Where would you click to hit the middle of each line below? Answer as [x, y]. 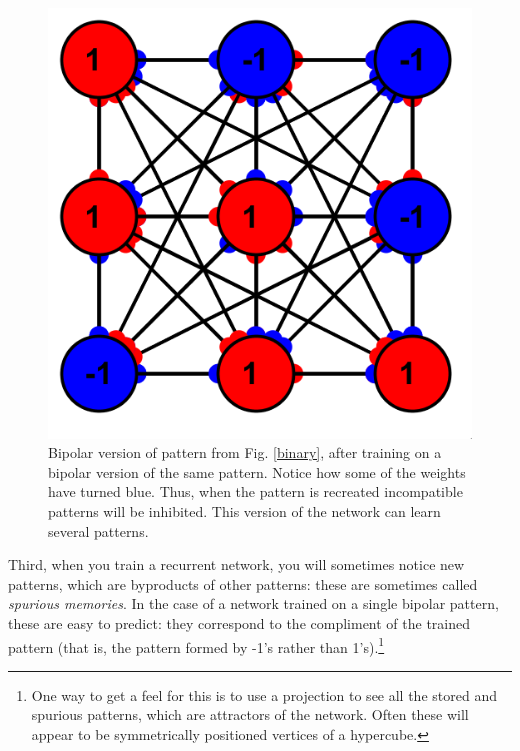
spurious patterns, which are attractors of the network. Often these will [250, 714]
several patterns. [98, 530]
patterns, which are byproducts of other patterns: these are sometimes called [243, 583]
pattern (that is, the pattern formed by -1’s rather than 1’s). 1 [196, 645]
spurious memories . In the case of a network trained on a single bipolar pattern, [253, 603]
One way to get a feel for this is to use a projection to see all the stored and [264, 694]
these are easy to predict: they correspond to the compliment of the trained [239, 622]
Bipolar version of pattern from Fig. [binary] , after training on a [245, 452]
